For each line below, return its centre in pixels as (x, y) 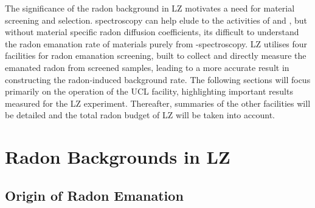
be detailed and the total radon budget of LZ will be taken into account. (140, 115)
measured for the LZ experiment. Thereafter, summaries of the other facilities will (158, 103)
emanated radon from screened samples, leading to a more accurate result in (147, 67)
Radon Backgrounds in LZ (118, 157)
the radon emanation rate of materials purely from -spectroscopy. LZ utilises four (156, 43)
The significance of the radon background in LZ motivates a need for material (150, 8)
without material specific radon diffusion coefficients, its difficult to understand (152, 32)
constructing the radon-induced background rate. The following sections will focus (158, 79)
